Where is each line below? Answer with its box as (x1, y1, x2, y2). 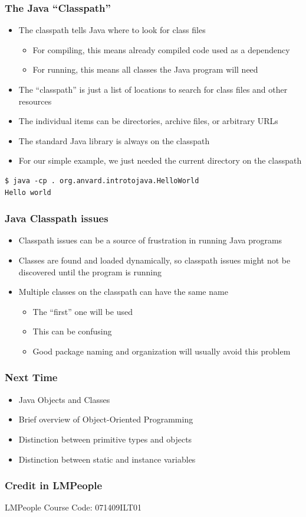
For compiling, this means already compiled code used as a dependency (32, 43, 290, 56)
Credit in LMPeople (5, 478, 102, 493)
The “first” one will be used (32, 305, 133, 317)
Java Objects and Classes (18, 393, 110, 405)
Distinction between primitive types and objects (18, 433, 192, 445)
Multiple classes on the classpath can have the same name (18, 285, 228, 298)
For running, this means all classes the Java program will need (32, 63, 258, 76)
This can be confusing (32, 325, 112, 337)
